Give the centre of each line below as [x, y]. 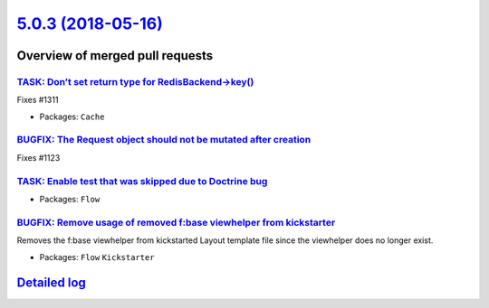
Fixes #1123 [38, 157]
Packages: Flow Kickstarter [97, 257]
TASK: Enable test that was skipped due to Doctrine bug [142, 181]
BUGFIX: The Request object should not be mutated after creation [164, 140]
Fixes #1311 [38, 100]
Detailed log [51, 283]
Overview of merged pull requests [115, 56]
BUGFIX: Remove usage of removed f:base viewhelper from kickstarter [176, 222]
